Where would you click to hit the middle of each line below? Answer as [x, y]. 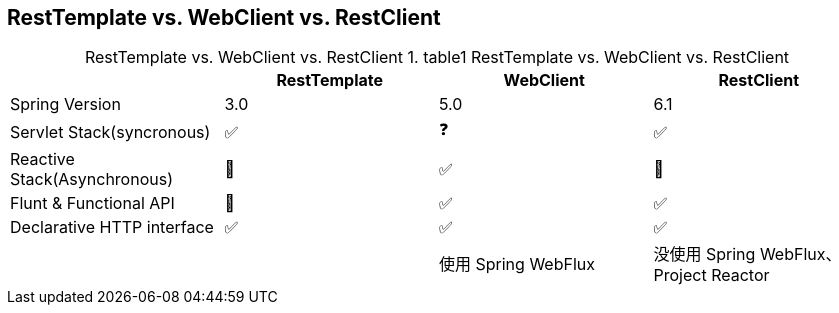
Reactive [42, 159]
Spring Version [65, 104]
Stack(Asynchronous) [91, 179]
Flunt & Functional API [92, 203]
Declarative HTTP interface [112, 227]
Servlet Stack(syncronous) [110, 131]
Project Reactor [711, 275]
